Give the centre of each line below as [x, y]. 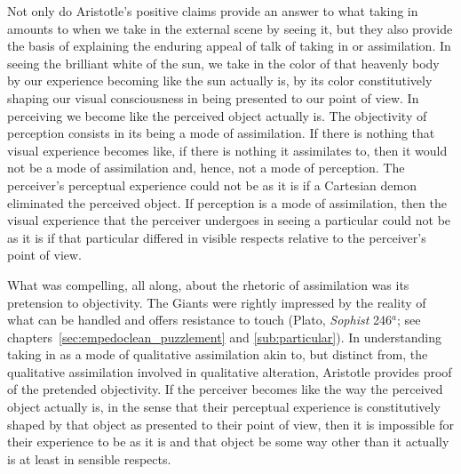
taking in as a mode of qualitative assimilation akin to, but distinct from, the [218, 354]
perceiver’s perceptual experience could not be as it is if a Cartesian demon [212, 185]
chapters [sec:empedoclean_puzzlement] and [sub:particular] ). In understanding [224, 337]
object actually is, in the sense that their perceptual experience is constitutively [224, 407]
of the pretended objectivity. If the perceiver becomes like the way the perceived [225, 389]
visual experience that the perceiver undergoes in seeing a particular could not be [229, 220]
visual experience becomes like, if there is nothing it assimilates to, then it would [227, 150]
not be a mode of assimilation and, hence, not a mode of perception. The [206, 168]
